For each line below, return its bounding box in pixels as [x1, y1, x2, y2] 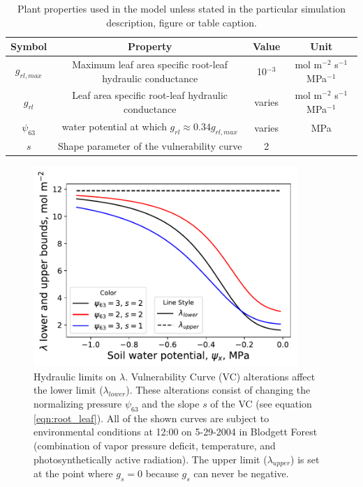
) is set [290, 451, 320, 466]
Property [127, 39, 172, 54]
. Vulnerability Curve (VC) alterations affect [125, 369, 316, 383]
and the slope [142, 396, 200, 411]
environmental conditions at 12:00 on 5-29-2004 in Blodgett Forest [34, 424, 318, 439]
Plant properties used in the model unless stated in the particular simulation [17, 1, 346, 15]
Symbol [10, 39, 47, 54]
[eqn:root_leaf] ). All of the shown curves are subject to [34, 410, 269, 425]
